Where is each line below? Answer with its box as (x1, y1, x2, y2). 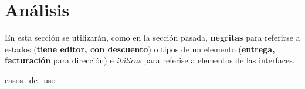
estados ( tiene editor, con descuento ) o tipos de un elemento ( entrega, (5, 42, 275, 55)
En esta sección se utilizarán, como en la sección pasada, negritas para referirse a (5, 31, 300, 44)
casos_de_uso (5, 73, 56, 86)
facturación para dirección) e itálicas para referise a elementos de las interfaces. (5, 54, 295, 66)
